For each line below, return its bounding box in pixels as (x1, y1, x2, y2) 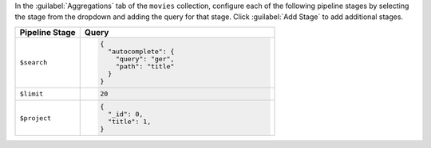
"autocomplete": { (108, 47, 175, 56)
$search (19, 58, 48, 67)
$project (19, 114, 52, 123)
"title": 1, (108, 118, 152, 127)
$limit (19, 90, 44, 99)
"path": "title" (116, 62, 175, 71)
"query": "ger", (116, 54, 175, 63)
